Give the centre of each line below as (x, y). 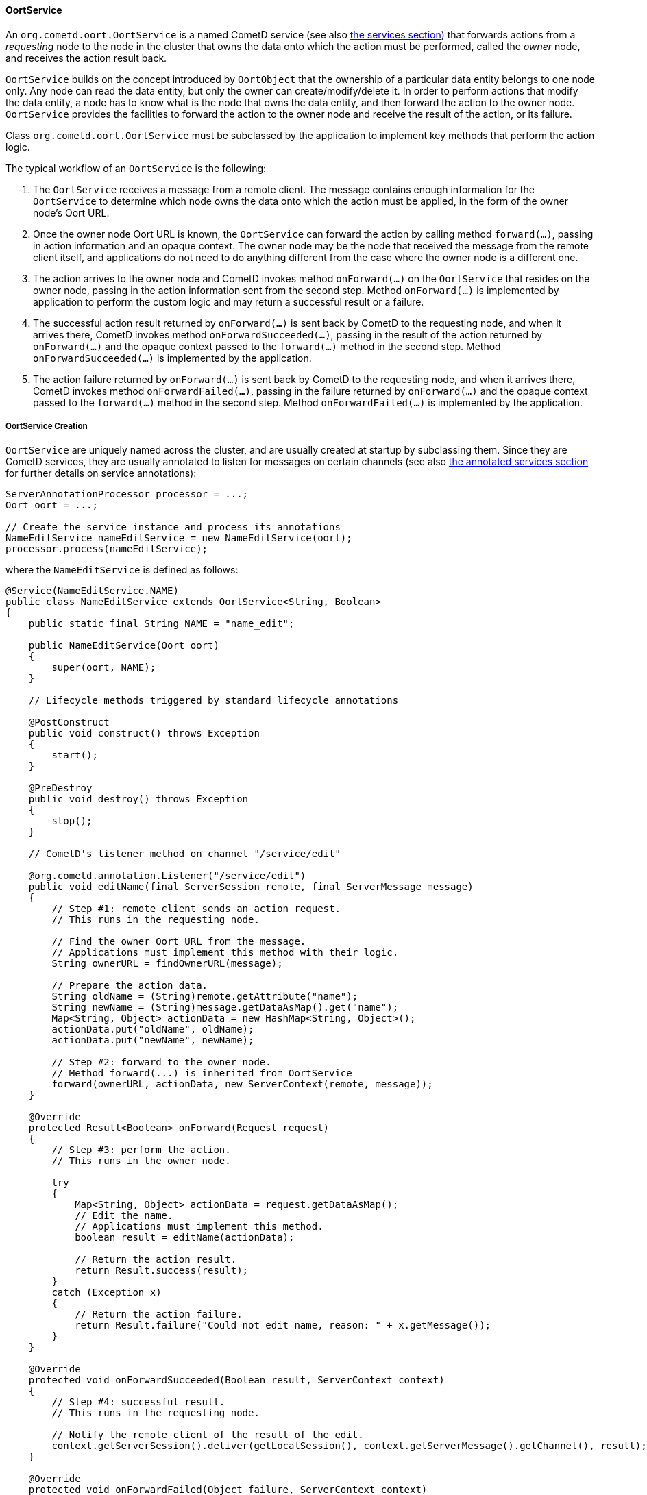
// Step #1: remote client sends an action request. (196, 909)
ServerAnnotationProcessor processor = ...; (127, 494)
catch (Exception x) (107, 1293)
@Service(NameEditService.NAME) (92, 591)
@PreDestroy (60, 788)
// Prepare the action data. (130, 986)
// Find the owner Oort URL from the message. (179, 942)
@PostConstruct (69, 722)
